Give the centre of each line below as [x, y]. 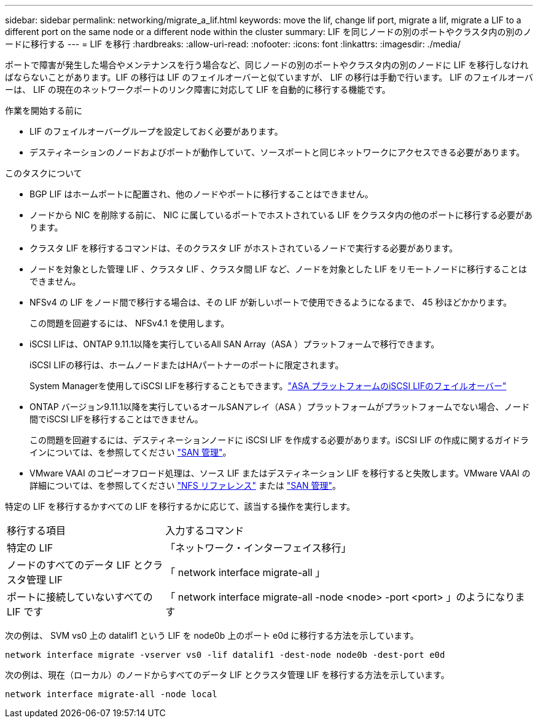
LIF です [25, 612]
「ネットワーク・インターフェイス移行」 [258, 548]
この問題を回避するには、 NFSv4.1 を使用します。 [130, 323]
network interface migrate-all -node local [111, 694]
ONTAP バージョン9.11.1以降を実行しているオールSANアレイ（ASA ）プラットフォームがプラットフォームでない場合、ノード [280, 407]
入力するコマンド [205, 531]
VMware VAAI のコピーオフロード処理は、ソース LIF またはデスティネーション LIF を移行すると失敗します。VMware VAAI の [280, 473]
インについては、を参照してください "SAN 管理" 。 [131, 452]
